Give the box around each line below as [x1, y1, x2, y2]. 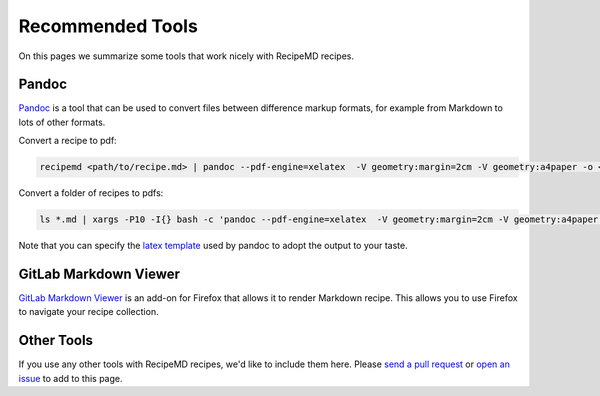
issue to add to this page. [18, 372, 123, 384]
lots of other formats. [18, 116, 106, 128]
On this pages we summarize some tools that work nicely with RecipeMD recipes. [18, 50, 355, 62]
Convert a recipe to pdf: [18, 135, 117, 147]
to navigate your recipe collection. [18, 306, 159, 318]
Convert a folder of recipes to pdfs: [18, 187, 164, 199]
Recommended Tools [18, 15, 199, 37]
